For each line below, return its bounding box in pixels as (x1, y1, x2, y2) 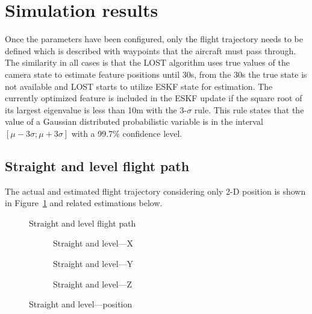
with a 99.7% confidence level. (71, 127, 183, 139)
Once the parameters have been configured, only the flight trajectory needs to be (5, 33, 304, 45)
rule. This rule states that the (194, 103, 304, 116)
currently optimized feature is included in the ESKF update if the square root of (5, 92, 302, 104)
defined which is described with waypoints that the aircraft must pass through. (5, 44, 296, 57)
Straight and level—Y (53, 257, 134, 270)
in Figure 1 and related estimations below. (5, 196, 163, 209)
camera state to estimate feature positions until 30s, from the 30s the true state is (5, 68, 307, 80)
